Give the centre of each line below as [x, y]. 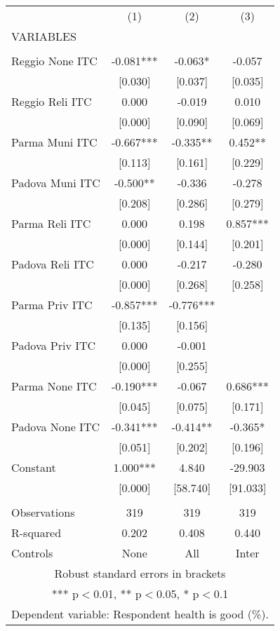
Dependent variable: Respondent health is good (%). [140, 614]
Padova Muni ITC [56, 183]
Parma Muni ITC [54, 142]
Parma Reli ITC [51, 223]
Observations [43, 512]
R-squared [36, 532]
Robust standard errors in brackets [140, 573]
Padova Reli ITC [53, 264]
